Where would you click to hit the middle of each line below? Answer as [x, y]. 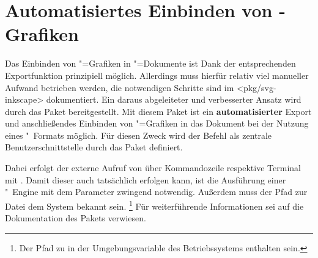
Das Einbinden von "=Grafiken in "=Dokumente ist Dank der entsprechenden [150, 63]
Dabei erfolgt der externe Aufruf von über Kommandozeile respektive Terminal [153, 168]
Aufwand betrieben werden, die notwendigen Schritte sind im [120, 87]
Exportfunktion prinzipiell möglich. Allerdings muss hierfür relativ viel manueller [157, 75]
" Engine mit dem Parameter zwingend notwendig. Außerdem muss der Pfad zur [156, 192]
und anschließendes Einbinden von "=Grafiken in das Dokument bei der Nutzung [157, 123]
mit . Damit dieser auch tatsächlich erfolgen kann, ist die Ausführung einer [146, 179]
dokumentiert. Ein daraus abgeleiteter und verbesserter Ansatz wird [174, 99]
